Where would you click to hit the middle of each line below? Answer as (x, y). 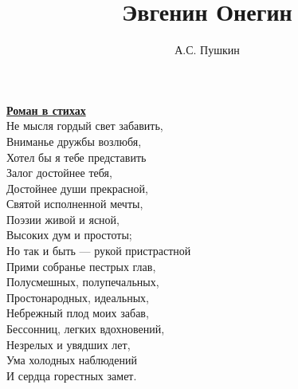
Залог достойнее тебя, (59, 173)
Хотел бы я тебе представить (76, 157)
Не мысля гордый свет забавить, (85, 126)
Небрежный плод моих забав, (78, 313)
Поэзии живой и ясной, (63, 219)
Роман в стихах (46, 110)
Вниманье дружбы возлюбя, (74, 141)
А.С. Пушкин (207, 50)
